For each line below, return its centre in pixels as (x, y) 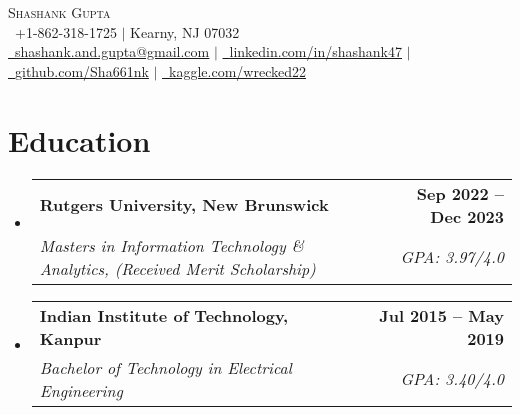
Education (79, 139)
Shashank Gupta (59, 12)
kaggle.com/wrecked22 (237, 70)
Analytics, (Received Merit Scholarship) (177, 268)
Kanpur (70, 338)
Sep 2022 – (460, 193)
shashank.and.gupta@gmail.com (112, 51)
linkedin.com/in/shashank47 (315, 51)
